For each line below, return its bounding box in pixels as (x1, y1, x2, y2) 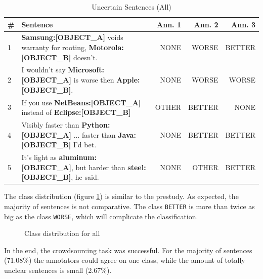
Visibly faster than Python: (21, 119, 110, 130)
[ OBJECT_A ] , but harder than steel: (21, 162, 146, 172)
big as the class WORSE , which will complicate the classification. (4, 211, 198, 221)
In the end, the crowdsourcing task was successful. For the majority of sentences (4, 245, 252, 255)
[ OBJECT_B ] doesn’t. (21, 52, 98, 62)
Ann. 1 (157, 19, 181, 29)
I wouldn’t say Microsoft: (21, 64, 104, 75)
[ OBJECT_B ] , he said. (21, 172, 99, 182)
